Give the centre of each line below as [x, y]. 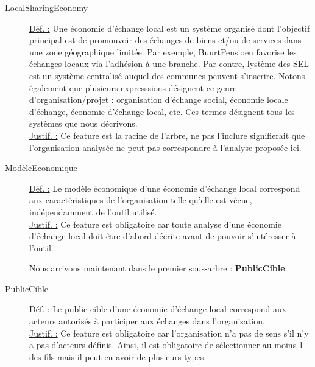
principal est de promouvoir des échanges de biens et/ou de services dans [165, 40]
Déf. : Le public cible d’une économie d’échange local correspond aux [158, 309]
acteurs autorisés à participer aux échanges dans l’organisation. [147, 321]
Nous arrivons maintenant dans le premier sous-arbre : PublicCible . [158, 268]
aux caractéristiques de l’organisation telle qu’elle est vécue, [141, 200]
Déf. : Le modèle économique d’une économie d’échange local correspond [165, 188]
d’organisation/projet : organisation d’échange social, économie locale [159, 100]
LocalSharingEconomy [47, 7]
